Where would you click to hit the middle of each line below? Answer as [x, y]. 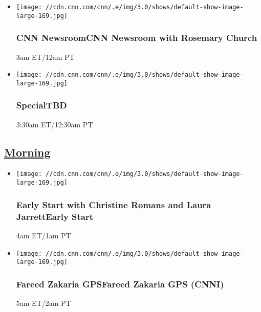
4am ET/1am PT [43, 235]
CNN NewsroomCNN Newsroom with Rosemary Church [137, 38]
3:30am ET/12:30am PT [55, 124]
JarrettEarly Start [55, 216]
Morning [27, 152]
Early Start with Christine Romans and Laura [114, 204]
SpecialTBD [41, 105]
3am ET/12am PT [45, 57]
